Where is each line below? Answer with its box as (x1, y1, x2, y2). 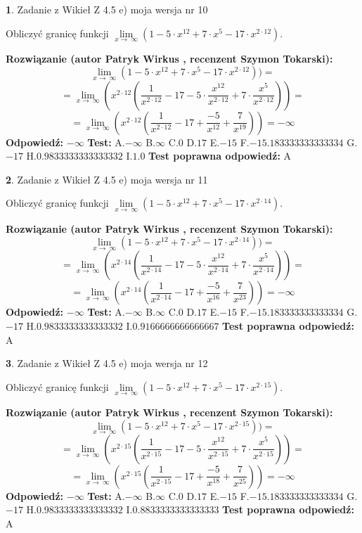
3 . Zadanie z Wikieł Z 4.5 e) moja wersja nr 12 (6, 356, 208, 371)
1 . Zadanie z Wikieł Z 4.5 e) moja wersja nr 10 (6, 2, 208, 16)
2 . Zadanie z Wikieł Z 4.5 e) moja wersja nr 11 (6, 172, 208, 186)
